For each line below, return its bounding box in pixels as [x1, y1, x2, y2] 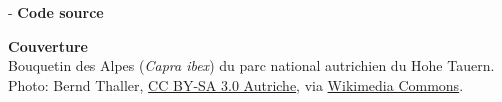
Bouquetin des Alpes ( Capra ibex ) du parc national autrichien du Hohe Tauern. [8, 55, 495, 76]
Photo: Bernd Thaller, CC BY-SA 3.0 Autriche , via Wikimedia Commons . [8, 74, 464, 95]
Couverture [8, 35, 88, 56]
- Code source [8, 2, 104, 22]
